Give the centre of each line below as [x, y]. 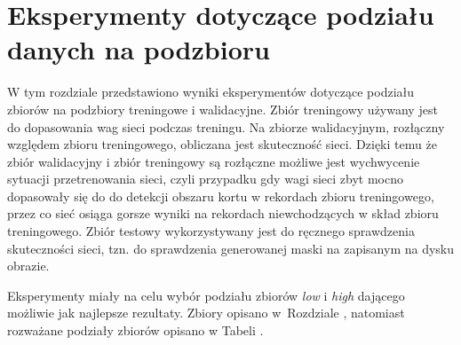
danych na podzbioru [139, 49]
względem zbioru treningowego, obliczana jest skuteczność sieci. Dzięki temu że [222, 144]
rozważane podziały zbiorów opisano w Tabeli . [135, 330]
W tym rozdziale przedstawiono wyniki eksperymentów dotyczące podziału [211, 92]
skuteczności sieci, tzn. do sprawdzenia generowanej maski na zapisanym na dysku [231, 248]
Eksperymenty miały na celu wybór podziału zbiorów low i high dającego [206, 295]
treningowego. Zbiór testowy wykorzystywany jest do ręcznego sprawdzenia [211, 231]
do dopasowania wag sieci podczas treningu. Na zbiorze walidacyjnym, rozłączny [226, 126]
